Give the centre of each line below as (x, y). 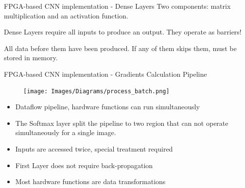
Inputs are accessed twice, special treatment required (94, 149)
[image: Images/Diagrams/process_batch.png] (96, 91)
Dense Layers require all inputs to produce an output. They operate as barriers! (123, 32)
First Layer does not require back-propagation (84, 165)
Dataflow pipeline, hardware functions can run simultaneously (107, 107)
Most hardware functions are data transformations (90, 181)
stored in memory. (31, 58)
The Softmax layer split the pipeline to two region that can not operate (122, 123)
